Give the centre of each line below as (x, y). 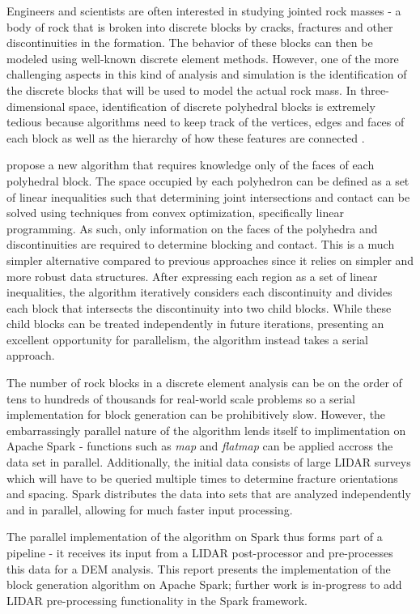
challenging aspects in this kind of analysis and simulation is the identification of (207, 74)
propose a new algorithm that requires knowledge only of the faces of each (191, 165)
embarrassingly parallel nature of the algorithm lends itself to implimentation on (206, 430)
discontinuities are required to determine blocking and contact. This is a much (201, 244)
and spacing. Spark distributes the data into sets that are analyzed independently (209, 494)
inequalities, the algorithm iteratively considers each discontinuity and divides (199, 292)
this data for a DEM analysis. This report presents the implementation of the (199, 568)
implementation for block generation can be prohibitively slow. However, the (196, 414)
